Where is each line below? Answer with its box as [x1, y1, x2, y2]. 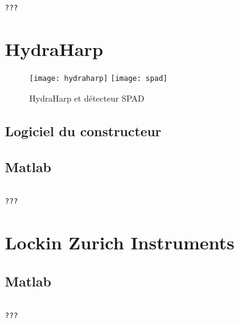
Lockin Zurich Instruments [5, 230, 235, 255]
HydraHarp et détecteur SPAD [29, 92, 144, 105]
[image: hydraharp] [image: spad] [29, 74, 168, 83]
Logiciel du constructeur [5, 122, 162, 141]
